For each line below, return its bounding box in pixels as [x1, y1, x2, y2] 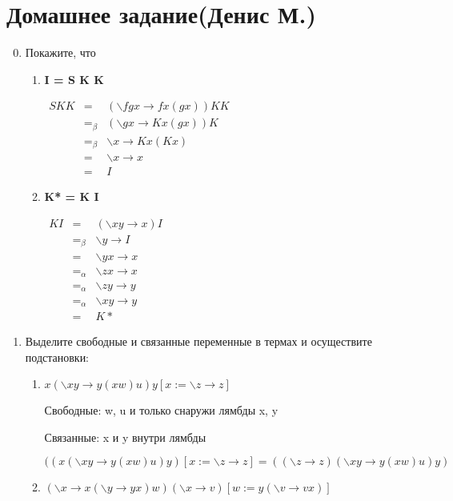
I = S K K [44, 70, 104, 87]
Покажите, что [25, 44, 96, 61]
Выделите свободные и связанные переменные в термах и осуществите [25, 333, 372, 349]
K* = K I [44, 188, 99, 205]
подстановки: [25, 348, 90, 365]
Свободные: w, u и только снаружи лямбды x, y [44, 402, 279, 419]
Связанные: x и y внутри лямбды [44, 428, 206, 445]
